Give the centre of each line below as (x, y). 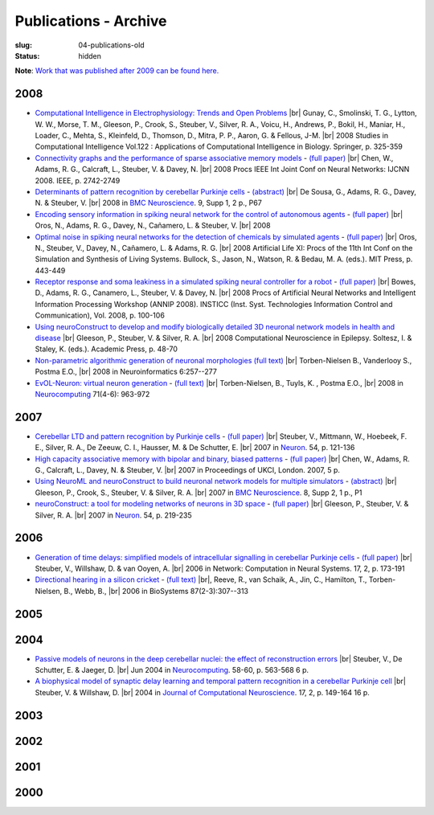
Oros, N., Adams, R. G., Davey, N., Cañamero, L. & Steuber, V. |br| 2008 (153, 226)
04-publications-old (111, 45)
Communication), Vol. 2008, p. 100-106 (100, 315)
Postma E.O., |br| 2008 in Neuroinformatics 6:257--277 (126, 372)
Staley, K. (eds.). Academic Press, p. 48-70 (106, 349)
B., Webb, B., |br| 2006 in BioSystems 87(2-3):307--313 (156, 591)
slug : (23, 45)
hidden (90, 55)
